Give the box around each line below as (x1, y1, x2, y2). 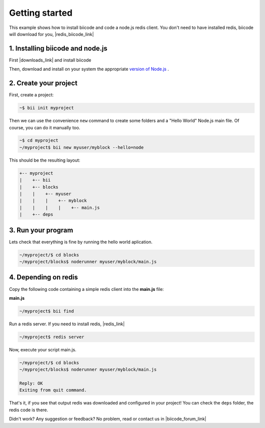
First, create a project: (9, 92, 54, 98)
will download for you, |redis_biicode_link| (9, 31, 94, 37)
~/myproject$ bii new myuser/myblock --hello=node (19, 144, 144, 150)
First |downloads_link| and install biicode (9, 57, 92, 63)
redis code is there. (9, 407, 49, 413)
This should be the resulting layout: (9, 157, 80, 163)
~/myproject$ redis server (19, 334, 84, 340)
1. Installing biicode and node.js (9, 44, 107, 53)
